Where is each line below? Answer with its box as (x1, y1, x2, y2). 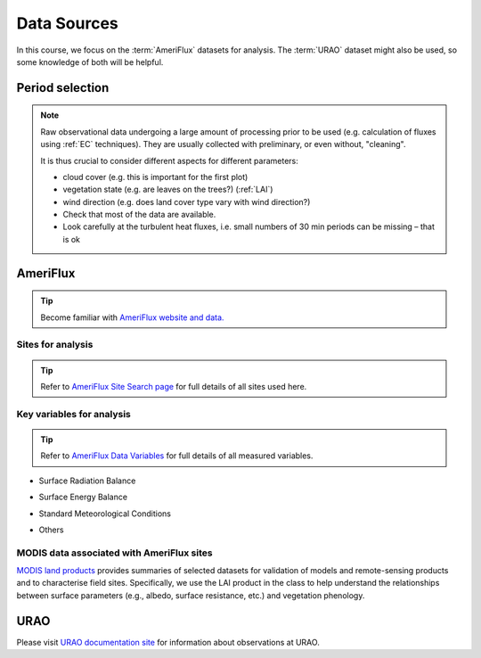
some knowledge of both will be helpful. (16, 56, 164, 67)
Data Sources (16, 13, 119, 33)
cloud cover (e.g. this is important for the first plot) (62, 171, 249, 182)
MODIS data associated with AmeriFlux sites (16, 547, 213, 559)
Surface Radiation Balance (38, 475, 136, 486)
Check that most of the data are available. (62, 210, 216, 220)
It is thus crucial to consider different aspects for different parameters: (40, 155, 298, 166)
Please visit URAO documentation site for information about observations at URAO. (16, 637, 320, 647)
